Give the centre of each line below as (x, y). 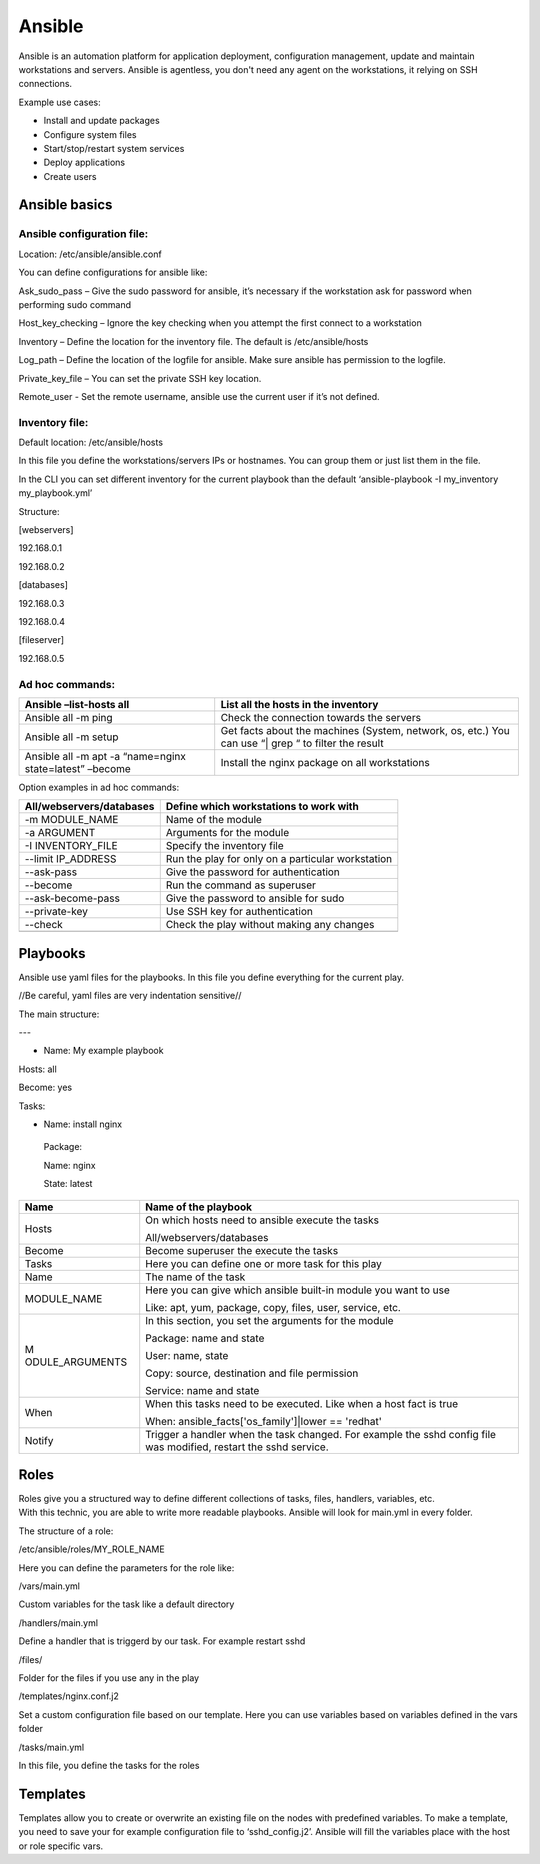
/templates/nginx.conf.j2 (68, 1696)
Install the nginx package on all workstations (325, 762)
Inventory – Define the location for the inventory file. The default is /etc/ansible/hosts (193, 341)
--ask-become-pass (72, 898)
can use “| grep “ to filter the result (302, 743)
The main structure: (59, 1014)
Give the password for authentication (252, 872)
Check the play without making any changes (270, 925)
